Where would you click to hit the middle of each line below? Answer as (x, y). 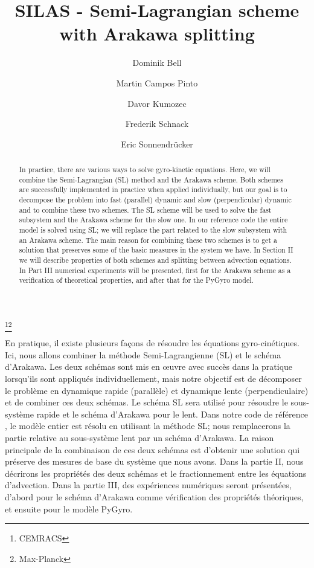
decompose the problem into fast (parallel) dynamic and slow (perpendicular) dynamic (155, 200)
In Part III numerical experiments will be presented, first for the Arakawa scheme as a (155, 270)
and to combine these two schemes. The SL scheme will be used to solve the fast (145, 209)
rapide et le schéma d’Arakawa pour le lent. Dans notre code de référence (172, 414)
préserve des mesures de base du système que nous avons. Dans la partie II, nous (154, 461)
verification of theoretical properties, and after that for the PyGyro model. (136, 280)
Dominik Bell (157, 63)
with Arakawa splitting (157, 34)
